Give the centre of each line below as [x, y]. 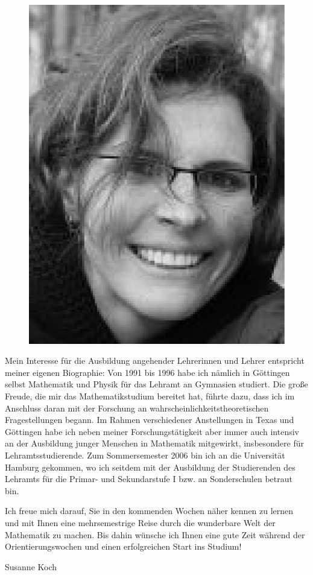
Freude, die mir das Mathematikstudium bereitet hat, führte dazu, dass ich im [150, 396]
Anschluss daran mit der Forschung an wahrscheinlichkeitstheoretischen [137, 408]
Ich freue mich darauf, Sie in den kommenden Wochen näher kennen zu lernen [149, 511]
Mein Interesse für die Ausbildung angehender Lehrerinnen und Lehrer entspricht [155, 361]
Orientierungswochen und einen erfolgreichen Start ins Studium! [123, 546]
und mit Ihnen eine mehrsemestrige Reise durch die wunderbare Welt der [140, 522]
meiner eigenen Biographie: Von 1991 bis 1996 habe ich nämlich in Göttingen [147, 372]
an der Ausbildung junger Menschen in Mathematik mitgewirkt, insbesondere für [155, 443]
